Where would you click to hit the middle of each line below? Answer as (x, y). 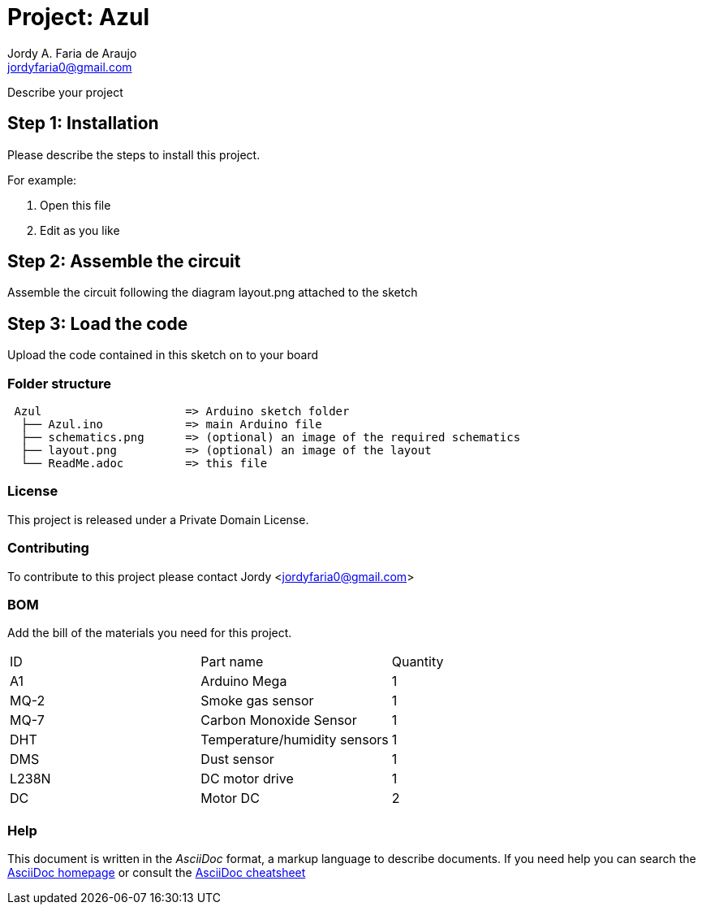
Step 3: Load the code (98, 323)
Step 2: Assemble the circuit (124, 262)
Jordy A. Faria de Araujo (72, 53)
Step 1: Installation (83, 124)
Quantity (418, 662)
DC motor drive (247, 779)
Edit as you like (80, 230)
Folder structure (59, 383)
